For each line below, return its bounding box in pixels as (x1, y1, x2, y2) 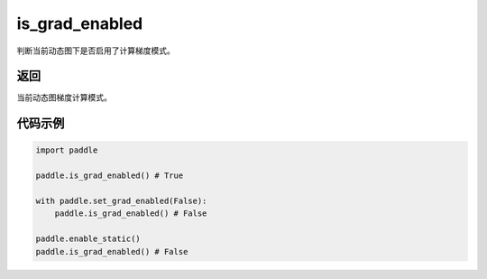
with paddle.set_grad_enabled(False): (35, 196, 207, 207)
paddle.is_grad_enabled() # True (35, 171, 184, 181)
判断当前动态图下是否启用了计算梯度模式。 (16, 45, 175, 56)
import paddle (35, 145, 98, 155)
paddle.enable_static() (35, 234, 142, 244)
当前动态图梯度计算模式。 (16, 92, 112, 103)
